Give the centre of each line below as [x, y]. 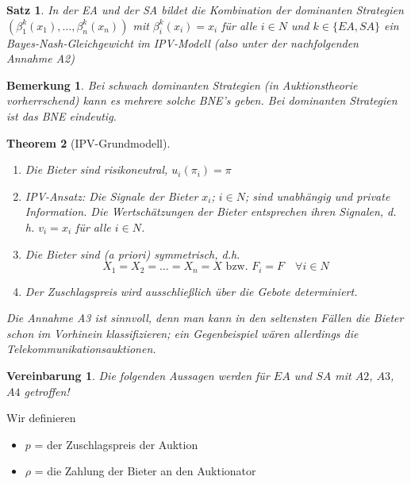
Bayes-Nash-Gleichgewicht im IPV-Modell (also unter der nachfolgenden [182, 42]
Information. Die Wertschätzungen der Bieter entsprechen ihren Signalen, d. [211, 211]
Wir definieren [41, 418]
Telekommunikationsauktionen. [81, 349]
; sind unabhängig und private [318, 196]
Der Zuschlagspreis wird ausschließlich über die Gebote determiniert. [191, 291]
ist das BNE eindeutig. [61, 115]
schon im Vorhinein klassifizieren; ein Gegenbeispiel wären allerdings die [182, 333]
